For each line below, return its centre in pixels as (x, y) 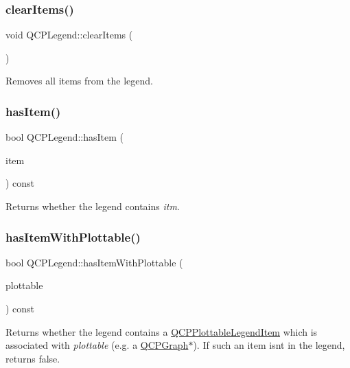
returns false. (33, 358)
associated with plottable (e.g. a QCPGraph (97, 345)
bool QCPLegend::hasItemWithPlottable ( (94, 262)
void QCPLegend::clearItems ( (69, 35)
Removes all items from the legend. (80, 81)
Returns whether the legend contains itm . (93, 206)
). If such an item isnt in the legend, (269, 345)
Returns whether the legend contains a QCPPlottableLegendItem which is (162, 331)
